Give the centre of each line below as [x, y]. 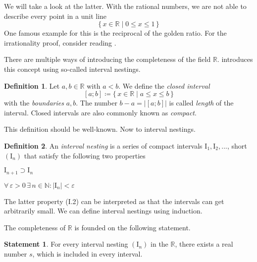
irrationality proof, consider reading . [60, 42]
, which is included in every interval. [87, 253]
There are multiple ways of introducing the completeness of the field [107, 59]
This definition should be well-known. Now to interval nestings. [100, 129]
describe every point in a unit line [55, 16]
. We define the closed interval [164, 85]
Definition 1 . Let [32, 85]
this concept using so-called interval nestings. [72, 69]
